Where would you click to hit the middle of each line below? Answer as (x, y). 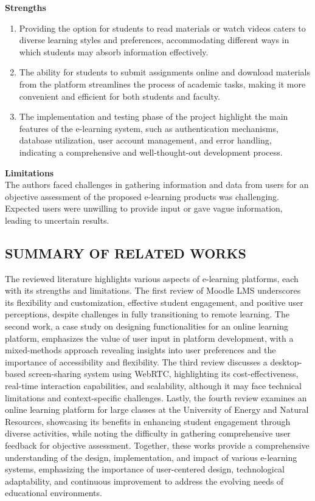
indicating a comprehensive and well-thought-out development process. (151, 152)
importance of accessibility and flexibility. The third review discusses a (136, 361)
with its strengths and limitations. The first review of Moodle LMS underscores (153, 290)
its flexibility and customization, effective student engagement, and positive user (154, 302)
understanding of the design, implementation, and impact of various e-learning (151, 457)
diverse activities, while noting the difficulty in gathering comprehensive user (148, 433)
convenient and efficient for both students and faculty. (119, 96)
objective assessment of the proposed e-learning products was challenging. (142, 196)
